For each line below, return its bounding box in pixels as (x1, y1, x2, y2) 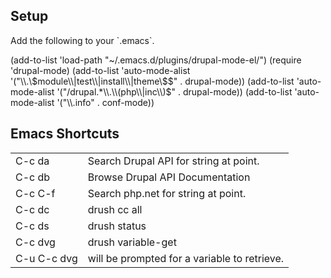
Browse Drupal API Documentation (87, 170, 251, 184)
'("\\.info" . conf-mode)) (56, 96, 155, 108)
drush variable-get (87, 235, 177, 249)
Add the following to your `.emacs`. (10, 34, 155, 46)
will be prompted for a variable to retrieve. (87, 251, 285, 265)
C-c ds (15, 219, 50, 233)
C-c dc (15, 202, 50, 216)
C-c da (15, 154, 50, 168)
